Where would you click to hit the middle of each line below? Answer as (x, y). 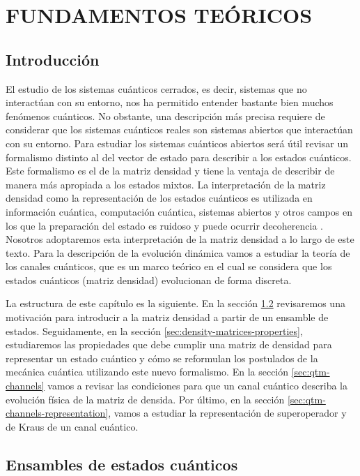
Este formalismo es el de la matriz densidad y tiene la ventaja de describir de (170, 171)
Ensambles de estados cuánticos (122, 464)
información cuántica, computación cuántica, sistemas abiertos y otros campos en (179, 211)
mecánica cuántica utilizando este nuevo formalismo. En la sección (147, 372)
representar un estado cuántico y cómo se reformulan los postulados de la (162, 358)
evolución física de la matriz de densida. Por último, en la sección (145, 399)
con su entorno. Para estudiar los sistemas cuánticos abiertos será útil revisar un (177, 143)
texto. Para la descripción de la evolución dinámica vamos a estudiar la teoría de (178, 252)
